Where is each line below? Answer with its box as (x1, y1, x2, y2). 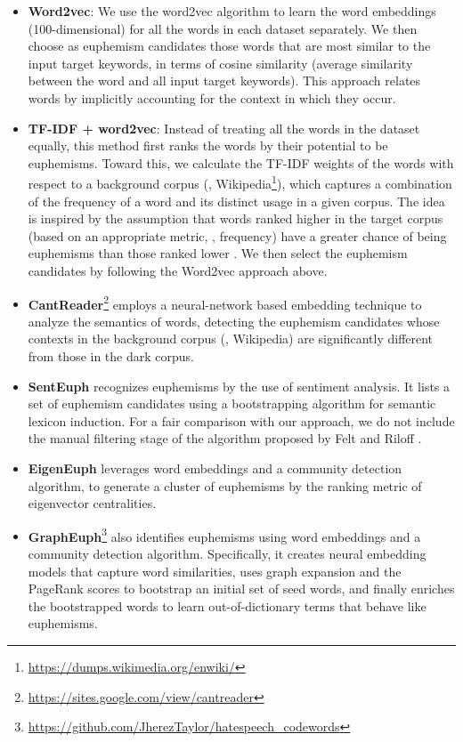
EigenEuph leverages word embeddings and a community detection (28, 458, 402, 477)
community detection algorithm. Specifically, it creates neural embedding (28, 544, 426, 562)
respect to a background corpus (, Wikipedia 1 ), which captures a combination (28, 172, 452, 192)
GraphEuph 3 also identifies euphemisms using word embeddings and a (28, 524, 421, 545)
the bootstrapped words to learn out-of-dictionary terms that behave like (28, 596, 426, 615)
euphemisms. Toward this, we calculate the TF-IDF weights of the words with (28, 153, 454, 172)
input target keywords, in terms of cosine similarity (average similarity (28, 53, 413, 72)
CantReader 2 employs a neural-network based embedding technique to (28, 292, 422, 313)
